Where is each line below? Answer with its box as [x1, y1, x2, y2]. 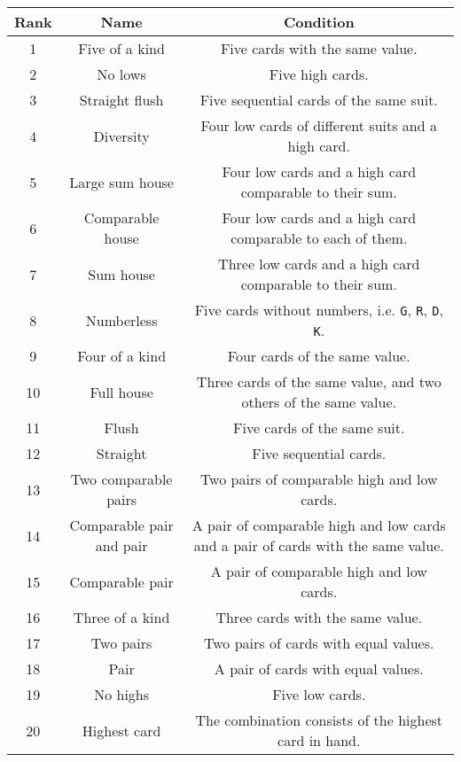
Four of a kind [77, 346, 167, 366]
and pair [95, 535, 148, 556]
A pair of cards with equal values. [214, 658, 424, 679]
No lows [97, 64, 146, 84]
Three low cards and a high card [218, 253, 420, 274]
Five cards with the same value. [220, 38, 418, 58]
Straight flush [79, 89, 164, 110]
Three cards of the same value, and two [196, 371, 441, 392]
